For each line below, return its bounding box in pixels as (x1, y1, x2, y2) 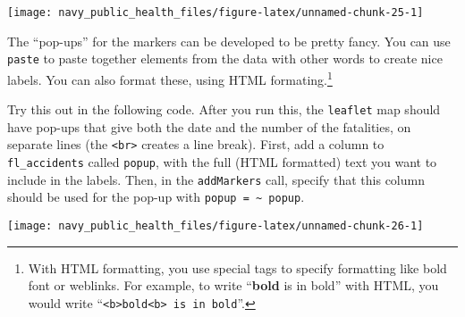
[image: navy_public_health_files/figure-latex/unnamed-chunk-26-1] (7, 220, 424, 233)
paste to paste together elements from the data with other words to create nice (7, 49, 443, 68)
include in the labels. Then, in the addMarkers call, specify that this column (7, 170, 425, 188)
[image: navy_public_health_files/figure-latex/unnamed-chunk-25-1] (7, 6, 424, 19)
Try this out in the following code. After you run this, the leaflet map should (7, 100, 441, 119)
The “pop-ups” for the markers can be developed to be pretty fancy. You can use (7, 31, 451, 50)
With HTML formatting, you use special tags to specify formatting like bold (28, 258, 447, 277)
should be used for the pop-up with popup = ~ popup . (7, 188, 305, 206)
